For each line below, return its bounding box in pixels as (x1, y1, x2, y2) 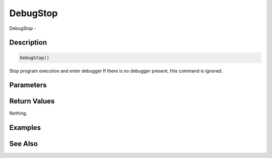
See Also (9, 139, 38, 148)
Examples (9, 124, 41, 132)
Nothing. (9, 110, 28, 116)
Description (9, 38, 47, 47)
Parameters (9, 81, 47, 89)
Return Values (9, 97, 55, 106)
